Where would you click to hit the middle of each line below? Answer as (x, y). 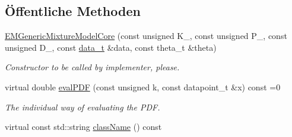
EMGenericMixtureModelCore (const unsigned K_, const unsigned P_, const (146, 36)
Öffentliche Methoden (73, 11)
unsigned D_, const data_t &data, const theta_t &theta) (111, 47)
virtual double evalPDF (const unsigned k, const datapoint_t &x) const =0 (143, 87)
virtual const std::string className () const (83, 127)
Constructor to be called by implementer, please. (92, 67)
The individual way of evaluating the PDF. (82, 107)
